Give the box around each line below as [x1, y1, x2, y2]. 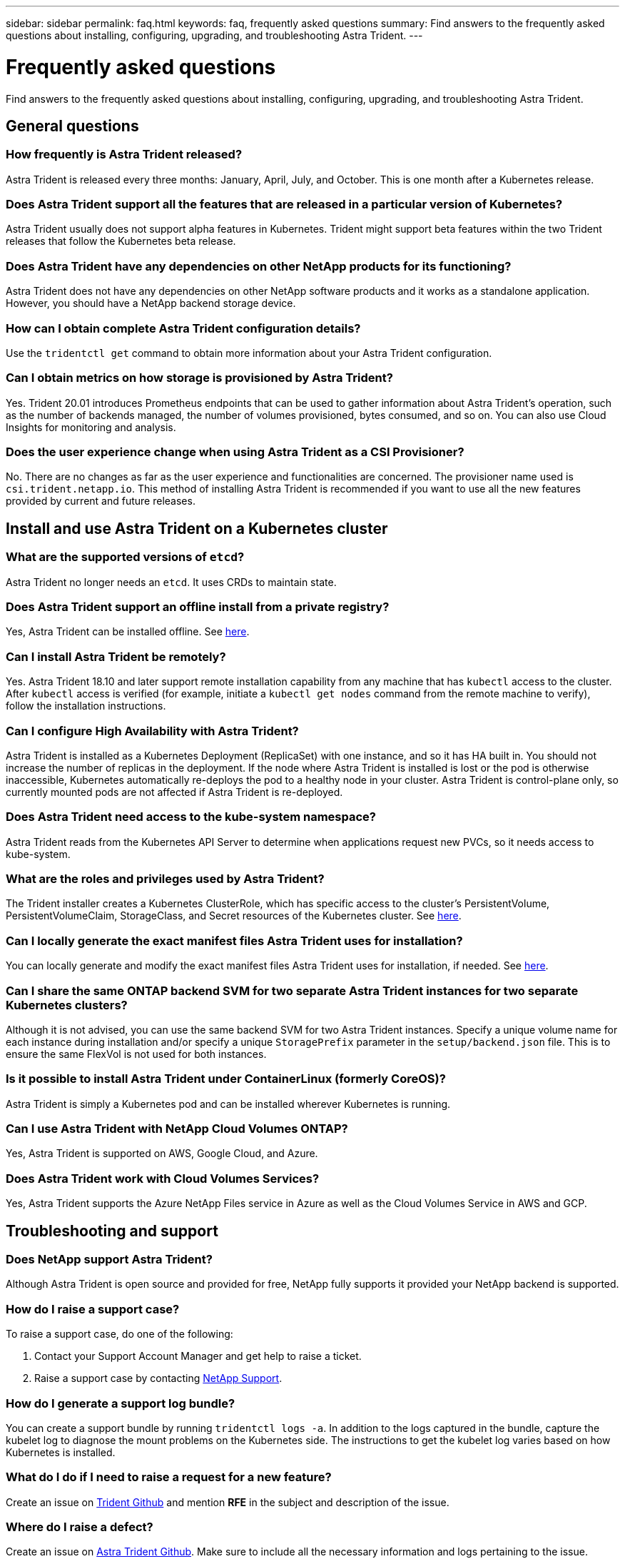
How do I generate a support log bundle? [6, 1396, 235, 1411]
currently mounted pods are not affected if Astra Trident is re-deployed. [6, 785, 343, 798]
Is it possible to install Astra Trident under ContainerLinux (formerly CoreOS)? [6, 1071, 446, 1086]
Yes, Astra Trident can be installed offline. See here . [6, 625, 250, 638]
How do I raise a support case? [6, 1301, 180, 1316]
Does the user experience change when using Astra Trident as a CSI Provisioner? [6, 445, 464, 460]
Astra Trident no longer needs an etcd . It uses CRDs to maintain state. [6, 575, 337, 588]
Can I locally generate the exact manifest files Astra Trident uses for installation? [6, 933, 463, 948]
